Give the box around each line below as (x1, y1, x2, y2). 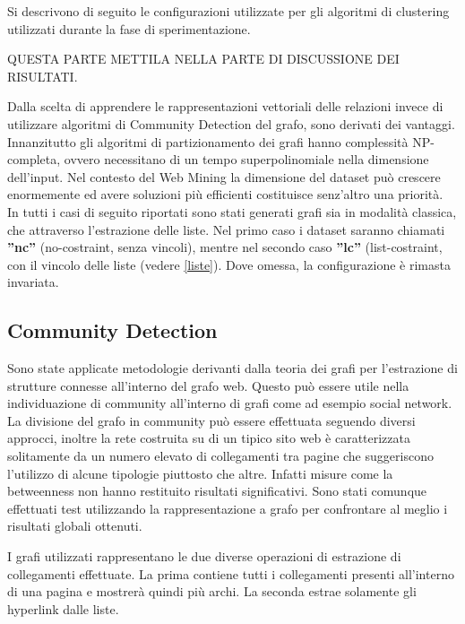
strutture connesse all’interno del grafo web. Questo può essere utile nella (7, 376, 409, 394)
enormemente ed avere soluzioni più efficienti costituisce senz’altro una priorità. (7, 185, 443, 204)
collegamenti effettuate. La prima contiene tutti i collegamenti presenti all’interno (7, 564, 454, 583)
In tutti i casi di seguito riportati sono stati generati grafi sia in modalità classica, (7, 202, 457, 221)
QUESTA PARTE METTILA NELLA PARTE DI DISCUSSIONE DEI (7, 49, 400, 68)
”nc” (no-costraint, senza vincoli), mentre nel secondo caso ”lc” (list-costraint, (7, 238, 443, 256)
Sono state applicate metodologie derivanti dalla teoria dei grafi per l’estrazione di (7, 359, 458, 377)
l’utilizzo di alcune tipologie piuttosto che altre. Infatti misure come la (7, 464, 393, 482)
